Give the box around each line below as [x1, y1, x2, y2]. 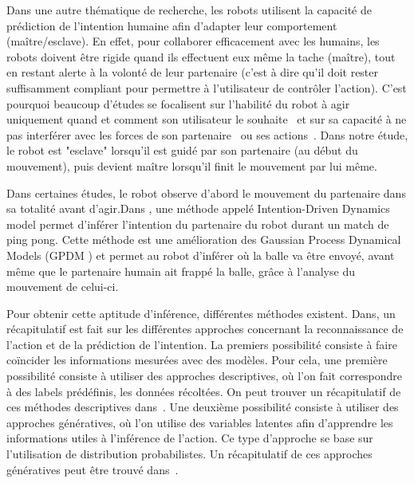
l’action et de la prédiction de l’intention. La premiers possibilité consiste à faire [6, 336, 397, 352]
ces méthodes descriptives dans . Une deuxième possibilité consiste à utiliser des [6, 399, 399, 415]
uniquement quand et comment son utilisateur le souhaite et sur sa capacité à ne [6, 111, 407, 128]
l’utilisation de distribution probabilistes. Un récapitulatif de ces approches [6, 446, 373, 462]
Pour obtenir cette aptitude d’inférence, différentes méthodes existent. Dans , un [6, 304, 396, 321]
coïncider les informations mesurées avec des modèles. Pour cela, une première [6, 351, 388, 368]
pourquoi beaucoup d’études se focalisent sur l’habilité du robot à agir [6, 95, 350, 112]
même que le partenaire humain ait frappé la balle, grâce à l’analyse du [6, 262, 355, 279]
